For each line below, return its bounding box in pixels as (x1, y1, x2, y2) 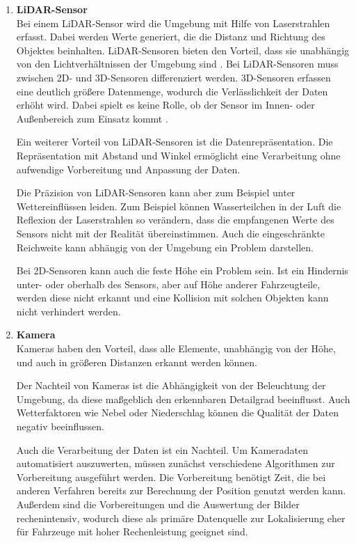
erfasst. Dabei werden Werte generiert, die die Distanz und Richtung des (16, 29, 325, 44)
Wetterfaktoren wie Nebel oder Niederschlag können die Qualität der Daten (16, 405, 339, 420)
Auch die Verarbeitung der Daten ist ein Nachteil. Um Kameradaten (16, 442, 309, 457)
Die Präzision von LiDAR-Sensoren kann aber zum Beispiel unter (16, 185, 296, 200)
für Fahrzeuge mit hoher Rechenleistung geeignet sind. (16, 524, 248, 539)
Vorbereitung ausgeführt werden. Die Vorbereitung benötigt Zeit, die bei (16, 469, 326, 484)
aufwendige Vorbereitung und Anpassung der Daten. (16, 162, 241, 176)
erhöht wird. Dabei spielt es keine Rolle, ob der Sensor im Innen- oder (16, 97, 315, 112)
